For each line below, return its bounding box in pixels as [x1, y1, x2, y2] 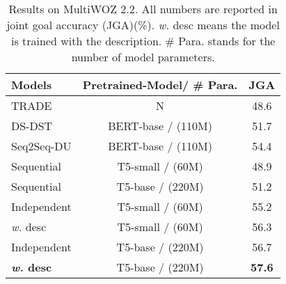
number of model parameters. [71, 49, 215, 65]
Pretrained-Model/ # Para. [82, 77, 238, 93]
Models [11, 77, 52, 93]
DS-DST [11, 118, 53, 134]
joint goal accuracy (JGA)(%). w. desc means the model [6, 17, 280, 33]
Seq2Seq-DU [11, 138, 72, 154]
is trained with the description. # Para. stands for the [10, 33, 276, 49]
